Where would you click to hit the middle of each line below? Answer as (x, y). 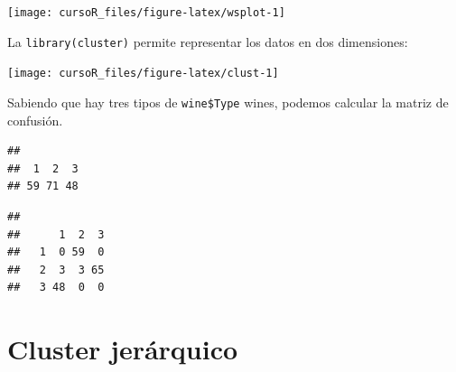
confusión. (35, 120)
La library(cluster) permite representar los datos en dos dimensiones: (208, 41)
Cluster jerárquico (123, 349)
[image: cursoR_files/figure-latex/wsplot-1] (146, 13)
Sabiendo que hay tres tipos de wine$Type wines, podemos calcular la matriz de (228, 102)
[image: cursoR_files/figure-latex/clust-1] (143, 74)
